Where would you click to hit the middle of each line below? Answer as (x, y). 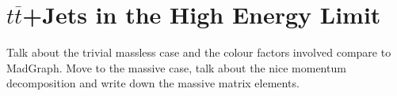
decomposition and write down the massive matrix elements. (153, 83)
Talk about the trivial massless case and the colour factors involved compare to (199, 52)
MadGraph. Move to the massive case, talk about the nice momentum (176, 67)
